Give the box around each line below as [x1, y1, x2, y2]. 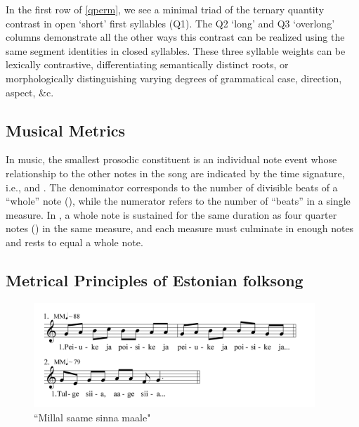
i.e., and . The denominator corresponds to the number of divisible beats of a [6, 179, 338, 194]
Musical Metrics [6, 119, 126, 141]
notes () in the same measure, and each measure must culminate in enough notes [6, 221, 354, 236]
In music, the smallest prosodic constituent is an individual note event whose [6, 152, 337, 167]
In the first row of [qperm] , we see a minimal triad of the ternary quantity [6, 2, 325, 16]
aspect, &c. [6, 84, 54, 99]
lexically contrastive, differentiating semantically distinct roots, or [6, 57, 289, 72]
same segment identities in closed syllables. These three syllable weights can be [6, 43, 346, 58]
